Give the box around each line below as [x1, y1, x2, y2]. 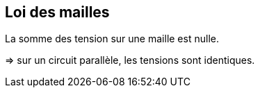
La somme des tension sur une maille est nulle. [5, 33, 219, 45]
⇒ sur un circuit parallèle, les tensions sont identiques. [5, 54, 255, 67]
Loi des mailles [5, 3, 110, 21]
